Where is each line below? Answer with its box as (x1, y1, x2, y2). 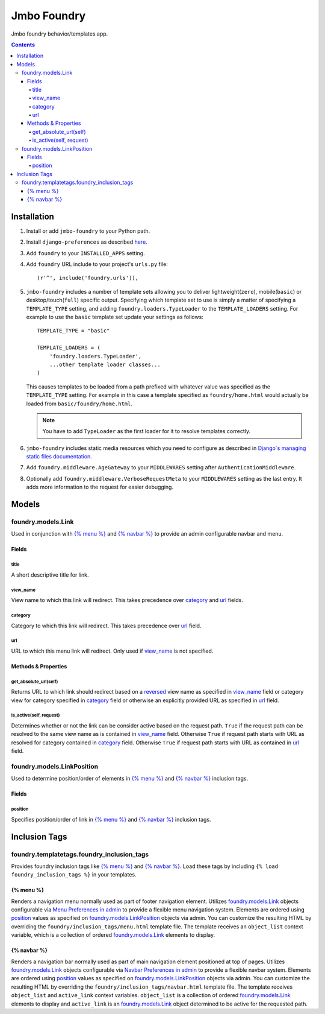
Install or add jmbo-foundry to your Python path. (26, 227, 150, 235)
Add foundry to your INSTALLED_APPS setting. (26, 249, 145, 256)
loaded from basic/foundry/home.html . (26, 400, 132, 407)
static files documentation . (26, 453, 93, 460)
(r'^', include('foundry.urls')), (37, 274, 138, 282)
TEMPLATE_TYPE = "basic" (37, 328, 110, 334)
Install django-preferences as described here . (26, 238, 147, 246)
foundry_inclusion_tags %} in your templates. (11, 871, 137, 878)
